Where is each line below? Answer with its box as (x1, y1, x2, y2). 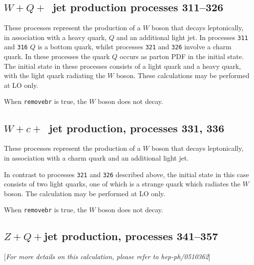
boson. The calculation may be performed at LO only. (4, 188, 166, 198)
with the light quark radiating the (4, 70, 106, 81)
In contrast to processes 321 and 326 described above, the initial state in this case (4, 169, 249, 179)
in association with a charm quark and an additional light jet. (4, 152, 189, 163)
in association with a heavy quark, (4, 32, 107, 42)
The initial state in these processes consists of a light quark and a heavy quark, (4, 61, 241, 71)
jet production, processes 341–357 (44, 228, 218, 244)
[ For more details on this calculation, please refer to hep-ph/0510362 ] (4, 251, 211, 262)
